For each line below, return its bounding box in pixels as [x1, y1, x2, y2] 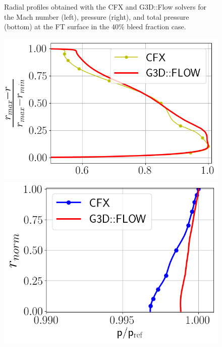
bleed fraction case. [127, 21, 186, 32]
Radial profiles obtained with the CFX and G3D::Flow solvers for [4, 2, 207, 12]
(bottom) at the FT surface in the [4, 21, 109, 32]
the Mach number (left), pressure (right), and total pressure [4, 11, 189, 22]
